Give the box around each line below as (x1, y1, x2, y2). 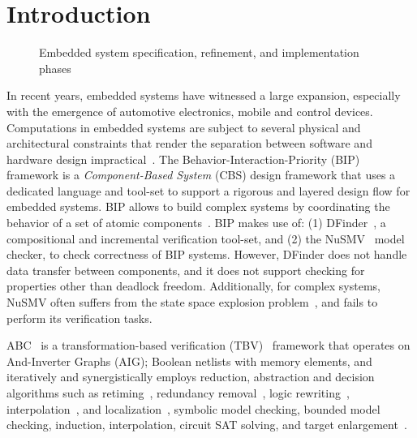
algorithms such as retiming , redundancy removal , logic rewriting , (6, 384, 350, 401)
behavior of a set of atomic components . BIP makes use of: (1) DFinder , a (6, 214, 386, 231)
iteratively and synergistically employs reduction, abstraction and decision (6, 368, 375, 385)
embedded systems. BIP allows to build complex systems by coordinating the (6, 198, 390, 215)
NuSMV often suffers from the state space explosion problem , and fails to (6, 294, 378, 311)
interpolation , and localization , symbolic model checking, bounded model (6, 400, 380, 417)
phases (39, 59, 71, 76)
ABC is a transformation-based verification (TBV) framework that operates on (6, 337, 411, 354)
